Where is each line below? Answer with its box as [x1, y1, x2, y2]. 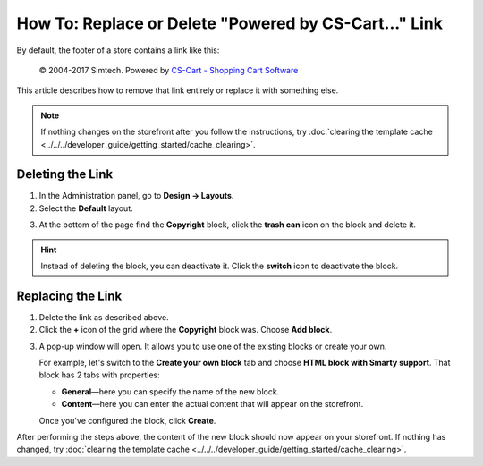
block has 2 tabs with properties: [38, 369, 160, 380]
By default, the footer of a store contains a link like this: [16, 45, 220, 55]
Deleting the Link [16, 166, 114, 182]
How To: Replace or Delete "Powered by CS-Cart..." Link [16, 13, 443, 33]
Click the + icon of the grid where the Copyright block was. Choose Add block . [38, 325, 333, 335]
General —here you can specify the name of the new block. [61, 386, 280, 397]
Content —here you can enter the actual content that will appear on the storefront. [61, 399, 364, 410]
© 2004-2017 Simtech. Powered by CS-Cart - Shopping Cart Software [38, 64, 299, 75]
